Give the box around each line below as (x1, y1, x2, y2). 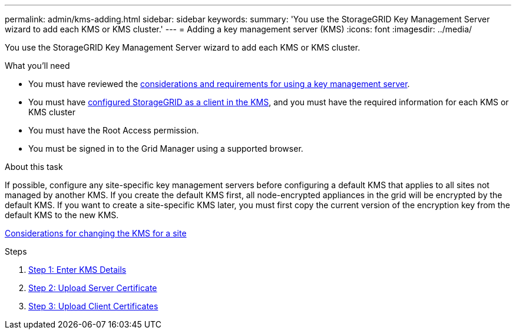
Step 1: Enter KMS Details (28, 265, 127, 275)
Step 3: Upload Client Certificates (28, 301, 158, 311)
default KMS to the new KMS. (5, 210, 119, 220)
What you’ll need (5, 61, 70, 71)
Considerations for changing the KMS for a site (5, 228, 187, 238)
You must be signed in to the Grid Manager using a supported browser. (28, 143, 303, 153)
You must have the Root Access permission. (28, 125, 199, 135)
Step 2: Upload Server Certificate (28, 283, 157, 293)
